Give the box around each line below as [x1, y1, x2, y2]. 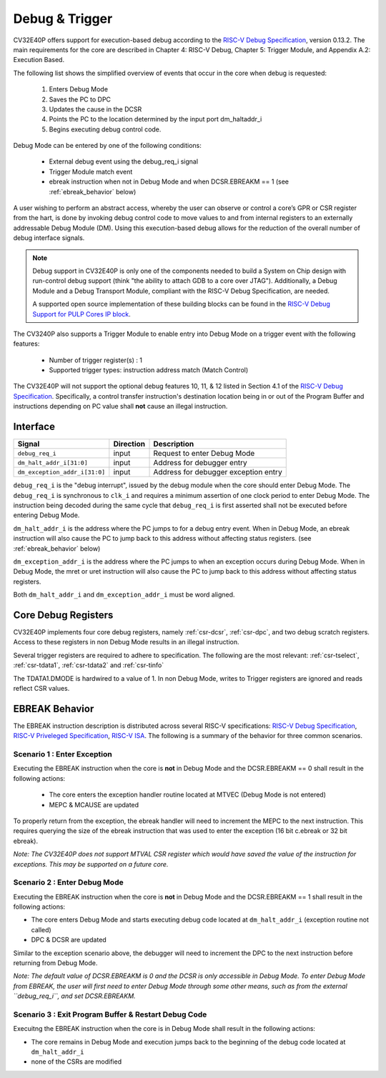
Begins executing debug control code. [49, 125, 162, 134]
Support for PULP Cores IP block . [32, 309, 132, 318]
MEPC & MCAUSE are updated [49, 800, 139, 809]
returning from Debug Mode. [13, 958, 98, 967]
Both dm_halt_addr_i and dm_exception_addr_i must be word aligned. [13, 590, 235, 599]
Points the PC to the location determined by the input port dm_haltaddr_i [49, 115, 262, 124]
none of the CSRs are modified [31, 1057, 122, 1066]
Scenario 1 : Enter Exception [13, 749, 112, 759]
